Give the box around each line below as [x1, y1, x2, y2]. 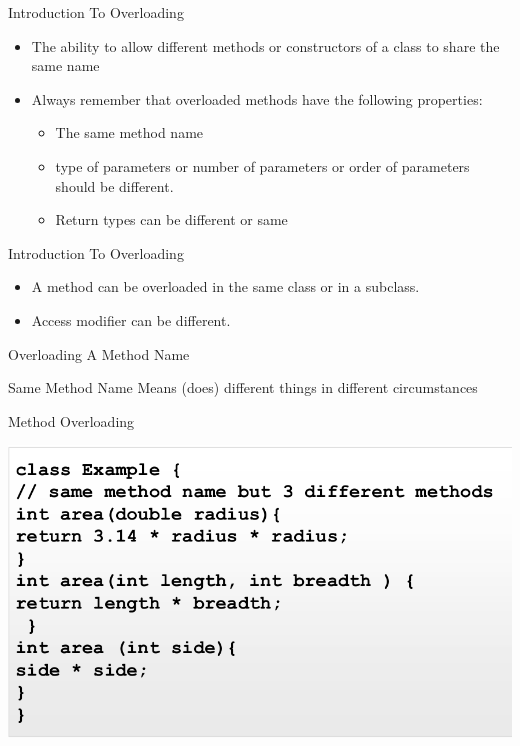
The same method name [55, 122, 204, 143]
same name [31, 55, 100, 76]
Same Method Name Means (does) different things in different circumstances [8, 377, 478, 398]
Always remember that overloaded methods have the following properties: [31, 88, 483, 109]
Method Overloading [8, 410, 135, 431]
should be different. [55, 175, 174, 196]
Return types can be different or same [55, 209, 288, 230]
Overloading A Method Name [8, 343, 190, 364]
